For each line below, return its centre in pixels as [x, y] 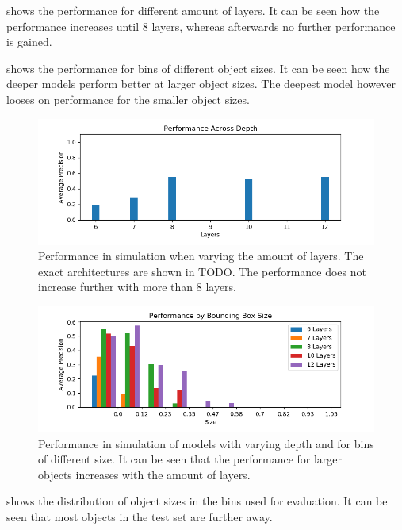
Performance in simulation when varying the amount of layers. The [201, 256]
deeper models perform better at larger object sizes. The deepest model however [201, 84]
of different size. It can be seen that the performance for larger [190, 459]
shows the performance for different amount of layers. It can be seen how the [193, 10]
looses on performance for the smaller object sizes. [128, 99]
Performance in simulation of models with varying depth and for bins [206, 443]
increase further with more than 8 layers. [138, 287]
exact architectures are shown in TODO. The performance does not [202, 271]
